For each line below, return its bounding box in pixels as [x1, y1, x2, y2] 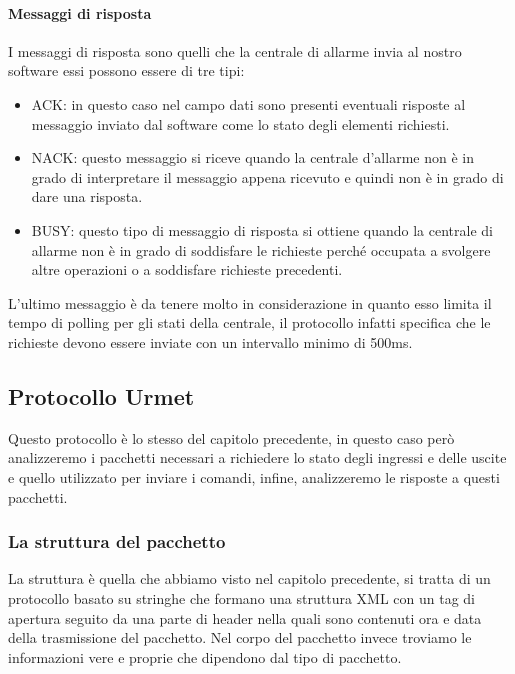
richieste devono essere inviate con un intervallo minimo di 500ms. [8, 331, 413, 352]
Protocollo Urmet [8, 380, 195, 411]
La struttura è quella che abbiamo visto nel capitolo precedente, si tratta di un [8, 568, 491, 589]
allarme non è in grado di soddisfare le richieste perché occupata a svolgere [31, 239, 491, 260]
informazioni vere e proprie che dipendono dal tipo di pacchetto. [8, 646, 402, 667]
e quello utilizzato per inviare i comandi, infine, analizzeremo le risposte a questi [8, 466, 500, 487]
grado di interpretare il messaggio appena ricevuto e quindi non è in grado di [31, 166, 504, 187]
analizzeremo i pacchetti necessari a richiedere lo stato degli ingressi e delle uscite [8, 447, 507, 468]
